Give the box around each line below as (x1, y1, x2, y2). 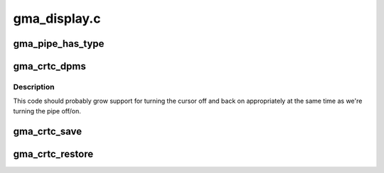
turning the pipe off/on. (13, 106, 81, 115)
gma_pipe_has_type (13, 38, 105, 50)
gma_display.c (13, 11, 101, 26)
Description (13, 82, 55, 91)
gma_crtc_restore (13, 147, 94, 160)
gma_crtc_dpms (13, 60, 87, 72)
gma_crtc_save (13, 125, 82, 138)
